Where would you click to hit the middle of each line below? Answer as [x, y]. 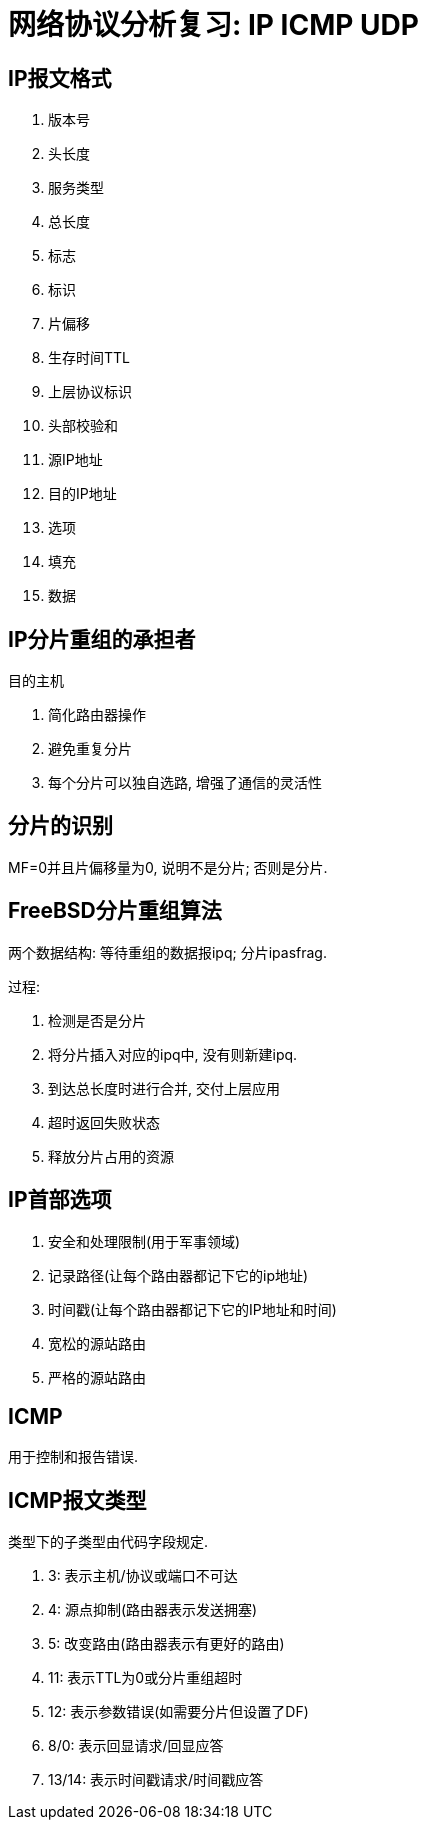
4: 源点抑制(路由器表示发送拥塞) [153, 1610]
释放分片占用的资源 [111, 1156]
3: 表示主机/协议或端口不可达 [143, 1576]
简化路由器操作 [97, 715]
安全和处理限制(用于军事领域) [144, 1241]
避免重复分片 [90, 749]
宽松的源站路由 [97, 1343]
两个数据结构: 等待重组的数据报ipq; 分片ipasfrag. [167, 952]
